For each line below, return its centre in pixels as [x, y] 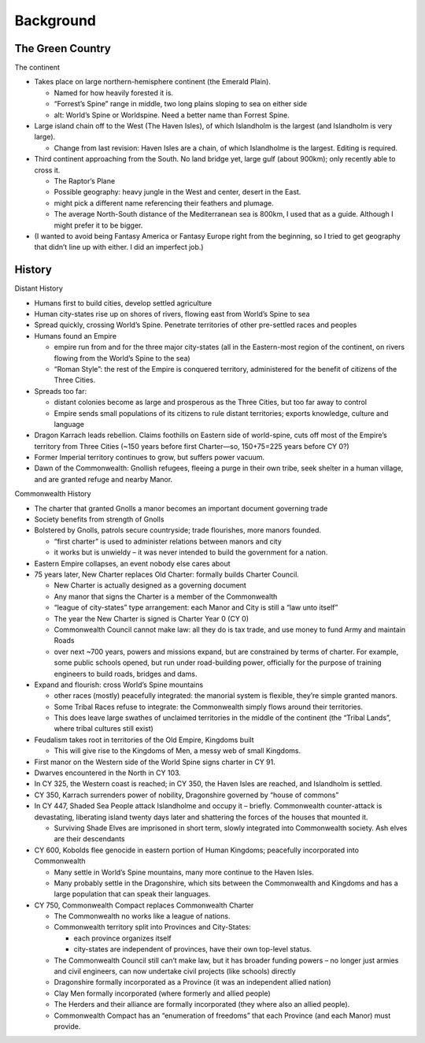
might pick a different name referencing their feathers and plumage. [164, 203]
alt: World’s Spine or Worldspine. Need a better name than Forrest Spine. [172, 115]
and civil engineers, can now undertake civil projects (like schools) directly [175, 971]
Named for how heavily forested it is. [113, 93]
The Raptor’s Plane [85, 180]
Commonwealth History [53, 494]
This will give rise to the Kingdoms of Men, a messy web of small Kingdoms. [177, 751]
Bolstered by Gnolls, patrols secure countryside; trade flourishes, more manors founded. [178, 530]
